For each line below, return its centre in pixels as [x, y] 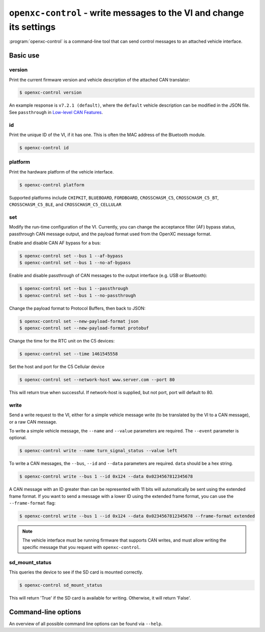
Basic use [24, 56]
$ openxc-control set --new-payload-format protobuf [84, 328]
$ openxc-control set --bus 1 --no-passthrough [78, 295]
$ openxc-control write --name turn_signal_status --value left [98, 451]
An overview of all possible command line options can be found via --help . [86, 624]
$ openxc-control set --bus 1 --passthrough [74, 288]
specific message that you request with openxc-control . [81, 547]
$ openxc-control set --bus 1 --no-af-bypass [75, 263]
